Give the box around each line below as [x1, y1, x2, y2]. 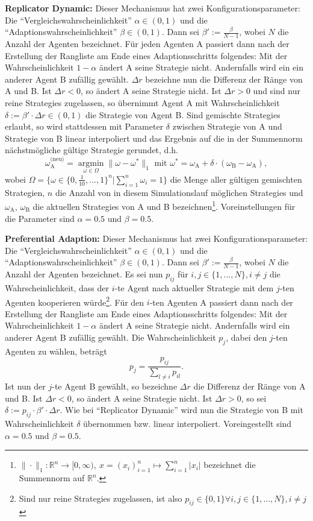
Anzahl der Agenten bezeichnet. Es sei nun [5, 268, 163, 280]
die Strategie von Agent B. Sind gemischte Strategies [85, 108, 280, 121]
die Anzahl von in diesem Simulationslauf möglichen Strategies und [55, 186, 303, 198]
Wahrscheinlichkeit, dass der [5, 282, 109, 294]
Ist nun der [5, 380, 46, 393]
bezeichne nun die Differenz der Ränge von [145, 72, 303, 85]
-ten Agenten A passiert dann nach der [149, 295, 293, 308]
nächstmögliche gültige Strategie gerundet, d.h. [5, 144, 178, 156]
